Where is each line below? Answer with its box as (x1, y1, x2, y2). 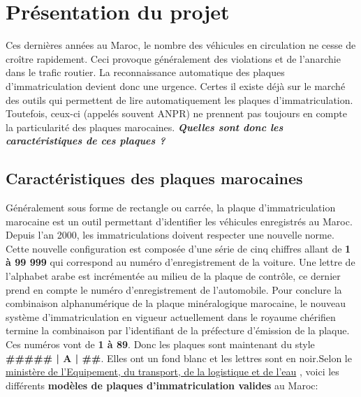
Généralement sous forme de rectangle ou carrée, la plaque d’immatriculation (6, 200, 336, 215)
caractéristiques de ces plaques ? (6, 133, 165, 148)
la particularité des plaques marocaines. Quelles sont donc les (6, 119, 283, 134)
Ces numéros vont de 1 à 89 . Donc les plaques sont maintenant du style (6, 337, 315, 352)
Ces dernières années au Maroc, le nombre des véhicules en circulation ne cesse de (6, 38, 356, 52)
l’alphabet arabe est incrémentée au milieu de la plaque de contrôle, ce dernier (6, 269, 341, 283)
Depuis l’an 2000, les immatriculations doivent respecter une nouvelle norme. (6, 227, 334, 242)
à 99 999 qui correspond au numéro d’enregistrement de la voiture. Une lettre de (6, 255, 355, 269)
